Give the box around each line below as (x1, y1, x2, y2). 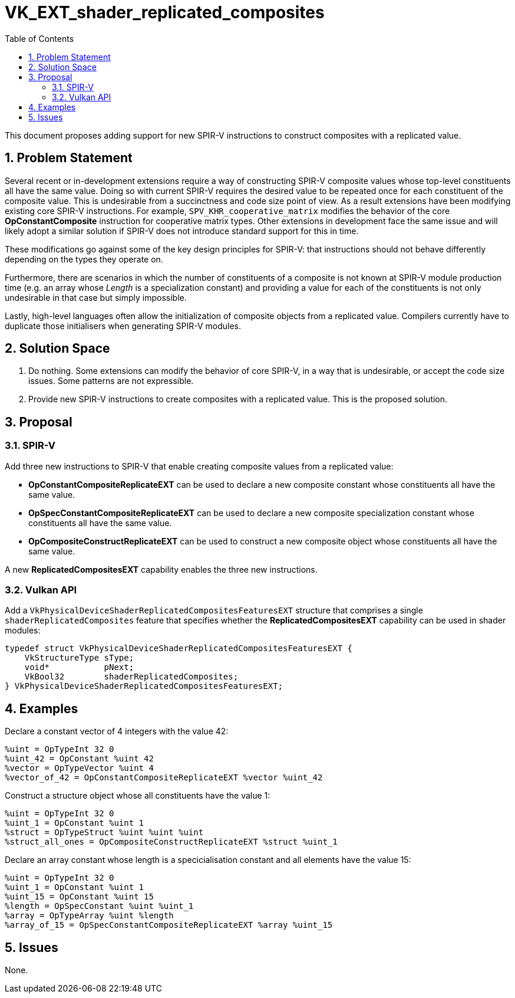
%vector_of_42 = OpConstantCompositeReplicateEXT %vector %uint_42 (5, 773, 323, 783)
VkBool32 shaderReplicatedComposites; (24, 672, 239, 682)
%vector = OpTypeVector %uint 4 (5, 763, 154, 773)
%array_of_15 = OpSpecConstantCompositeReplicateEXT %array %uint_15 (5, 920, 333, 930)
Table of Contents (5, 33, 74, 44)
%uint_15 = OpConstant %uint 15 (5, 892, 154, 902)
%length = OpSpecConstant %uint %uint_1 (5, 901, 194, 911)
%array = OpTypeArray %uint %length (5, 911, 174, 921)
